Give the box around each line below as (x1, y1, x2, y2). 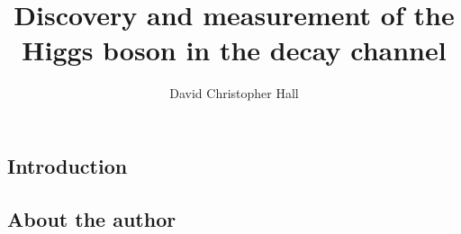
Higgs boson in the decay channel (22, 31, 447, 68)
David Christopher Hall (169, 84, 299, 103)
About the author (7, 204, 176, 232)
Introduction (7, 151, 128, 179)
